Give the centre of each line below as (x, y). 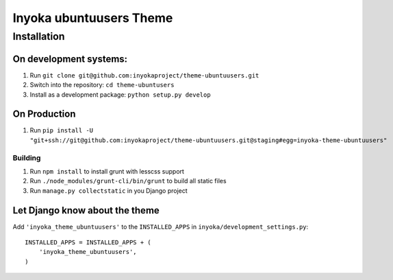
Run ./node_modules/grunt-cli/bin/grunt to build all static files (128, 181)
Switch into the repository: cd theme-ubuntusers (102, 85)
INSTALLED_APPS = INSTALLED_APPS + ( (88, 243)
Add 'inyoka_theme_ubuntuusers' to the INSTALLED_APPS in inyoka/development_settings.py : (161, 226)
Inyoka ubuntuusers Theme (93, 18)
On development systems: (70, 59)
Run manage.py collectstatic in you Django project (109, 190)
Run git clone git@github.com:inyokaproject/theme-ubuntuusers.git (144, 75)
